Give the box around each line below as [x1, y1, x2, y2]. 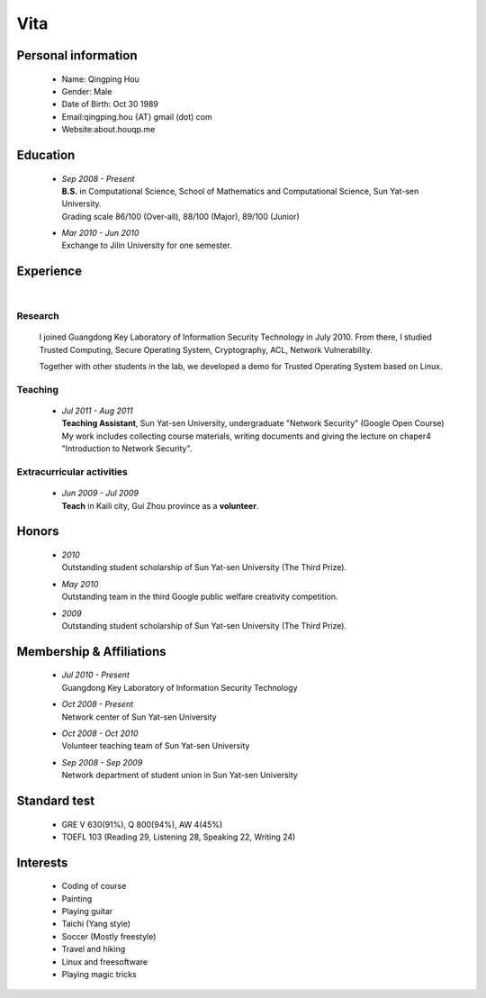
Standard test [16, 793, 94, 808]
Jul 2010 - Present [61, 669, 130, 680]
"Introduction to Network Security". [61, 443, 193, 454]
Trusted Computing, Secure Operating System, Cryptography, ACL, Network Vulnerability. [39, 344, 373, 355]
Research [16, 310, 59, 322]
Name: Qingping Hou [61, 73, 139, 85]
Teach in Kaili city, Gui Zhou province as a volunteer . [61, 500, 259, 511]
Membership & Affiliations [16, 644, 166, 659]
